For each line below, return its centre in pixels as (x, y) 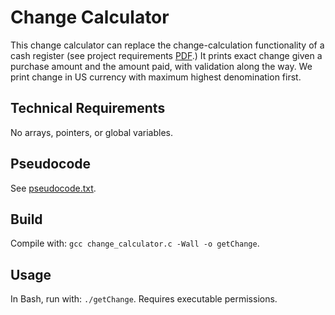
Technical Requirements (88, 108)
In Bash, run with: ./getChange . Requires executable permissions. (144, 299)
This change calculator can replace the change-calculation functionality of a (167, 45)
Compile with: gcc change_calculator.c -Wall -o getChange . (135, 243)
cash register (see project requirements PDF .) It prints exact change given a (166, 55)
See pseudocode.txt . (53, 188)
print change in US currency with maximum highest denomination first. (156, 77)
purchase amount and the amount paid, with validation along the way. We (161, 66)
